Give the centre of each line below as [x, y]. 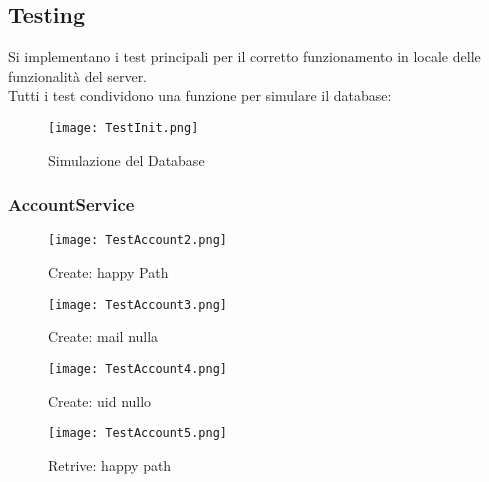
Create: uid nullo [100, 400]
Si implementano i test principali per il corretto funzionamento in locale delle [244, 56]
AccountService [71, 204]
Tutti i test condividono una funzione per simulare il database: [200, 95]
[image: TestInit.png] [123, 127]
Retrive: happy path [110, 464]
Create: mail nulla [103, 336]
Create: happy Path [108, 272]
